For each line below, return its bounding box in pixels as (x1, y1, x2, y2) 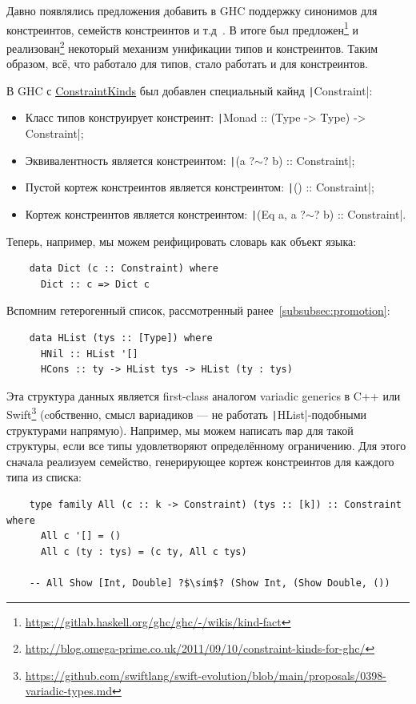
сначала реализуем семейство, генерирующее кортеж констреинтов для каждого (6, 453, 394, 469)
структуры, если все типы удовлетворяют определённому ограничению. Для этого (6, 437, 406, 454)
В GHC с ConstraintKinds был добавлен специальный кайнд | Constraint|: (6, 82, 373, 99)
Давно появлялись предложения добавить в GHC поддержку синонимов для (6, 2, 378, 18)
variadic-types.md (25, 682, 113, 699)
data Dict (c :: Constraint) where (29, 263, 218, 275)
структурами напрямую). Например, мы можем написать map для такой (6, 421, 354, 438)
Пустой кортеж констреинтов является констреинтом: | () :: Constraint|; (25, 179, 374, 195)
